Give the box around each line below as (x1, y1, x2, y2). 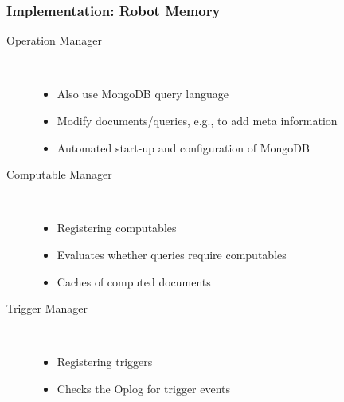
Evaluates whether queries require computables (57, 246, 287, 262)
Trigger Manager (6, 300, 88, 317)
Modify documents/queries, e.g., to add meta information (57, 112, 338, 128)
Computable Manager (6, 166, 112, 183)
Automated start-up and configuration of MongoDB (57, 139, 310, 156)
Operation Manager (6, 32, 102, 49)
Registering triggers (57, 353, 153, 370)
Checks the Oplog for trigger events (57, 380, 231, 396)
